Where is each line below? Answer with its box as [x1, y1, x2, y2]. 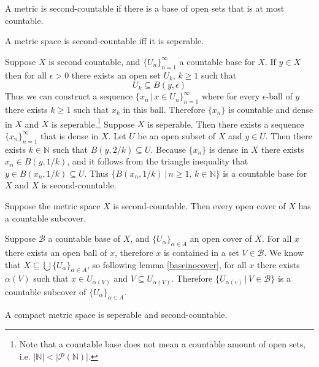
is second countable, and [48, 55, 140, 68]
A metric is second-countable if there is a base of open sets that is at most [5, 2, 285, 14]
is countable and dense [228, 102, 313, 115]
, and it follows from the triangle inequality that [67, 155, 248, 168]
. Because [150, 142, 186, 155]
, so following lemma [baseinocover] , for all [87, 258, 247, 271]
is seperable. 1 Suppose [52, 115, 135, 130]
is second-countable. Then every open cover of [113, 199, 286, 212]
